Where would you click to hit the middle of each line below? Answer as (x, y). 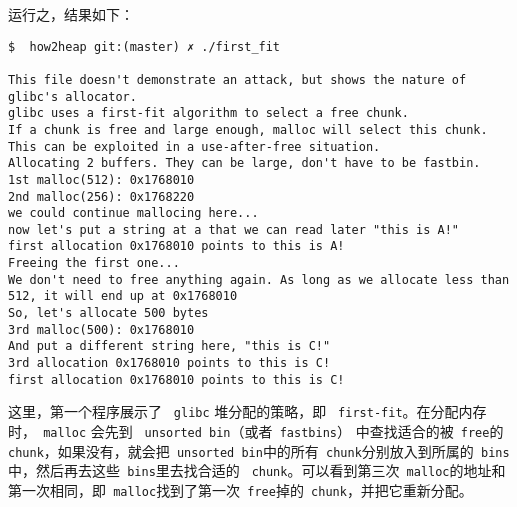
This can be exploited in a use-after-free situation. (194, 146)
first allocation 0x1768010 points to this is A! (176, 246)
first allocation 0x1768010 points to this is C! (176, 379)
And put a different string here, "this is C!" (169, 346)
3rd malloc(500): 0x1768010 (101, 329)
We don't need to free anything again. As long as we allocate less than (259, 279)
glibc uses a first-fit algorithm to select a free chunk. (208, 113)
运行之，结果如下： (71, 14)
